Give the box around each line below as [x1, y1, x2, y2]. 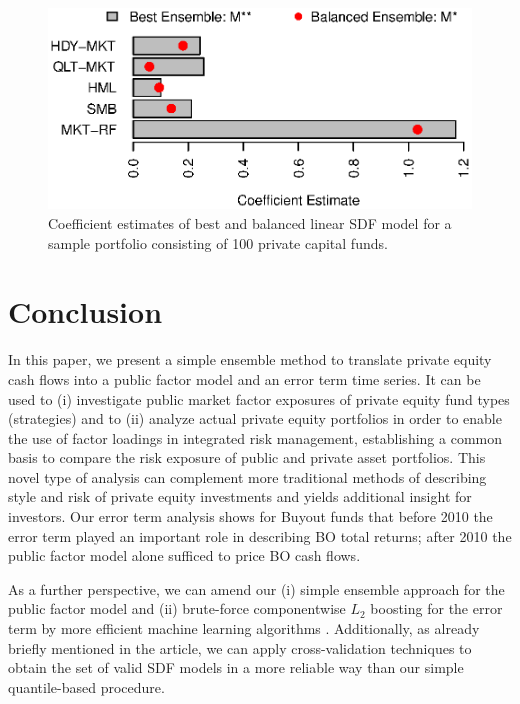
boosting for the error [370, 598, 503, 619]
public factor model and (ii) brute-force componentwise [8, 598, 346, 619]
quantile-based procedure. [8, 676, 165, 697]
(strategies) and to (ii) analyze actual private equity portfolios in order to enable [8, 408, 502, 429]
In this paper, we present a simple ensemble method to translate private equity [8, 349, 492, 370]
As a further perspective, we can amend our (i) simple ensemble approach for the [8, 578, 505, 599]
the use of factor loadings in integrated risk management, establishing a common [8, 427, 502, 448]
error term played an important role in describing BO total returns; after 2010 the [8, 525, 512, 546]
